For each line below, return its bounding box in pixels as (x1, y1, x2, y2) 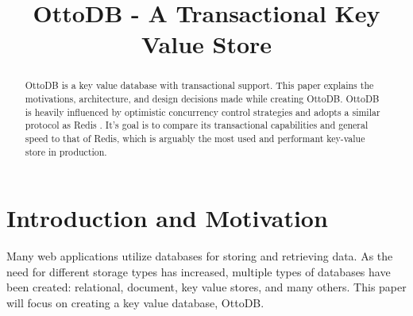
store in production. (25, 145, 107, 158)
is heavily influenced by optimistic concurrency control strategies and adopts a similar (25, 105, 380, 118)
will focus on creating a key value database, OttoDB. (6, 295, 264, 311)
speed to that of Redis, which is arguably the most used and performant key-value (25, 131, 365, 145)
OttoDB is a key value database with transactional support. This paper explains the (25, 79, 374, 92)
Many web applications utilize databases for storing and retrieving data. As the (6, 248, 393, 264)
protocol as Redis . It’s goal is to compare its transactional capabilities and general (25, 118, 369, 132)
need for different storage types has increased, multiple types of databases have (6, 263, 391, 279)
